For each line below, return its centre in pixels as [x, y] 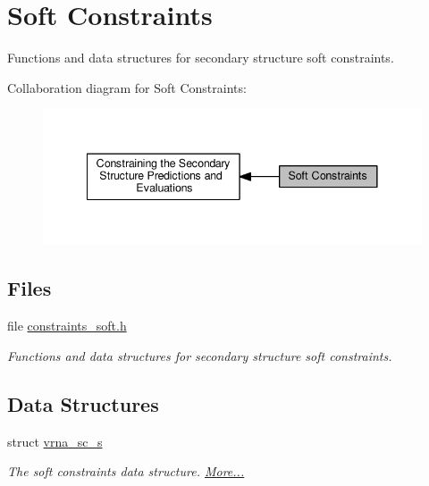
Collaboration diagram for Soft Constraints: [127, 87]
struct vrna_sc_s [55, 441]
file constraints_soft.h [67, 326]
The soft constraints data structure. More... [126, 471]
